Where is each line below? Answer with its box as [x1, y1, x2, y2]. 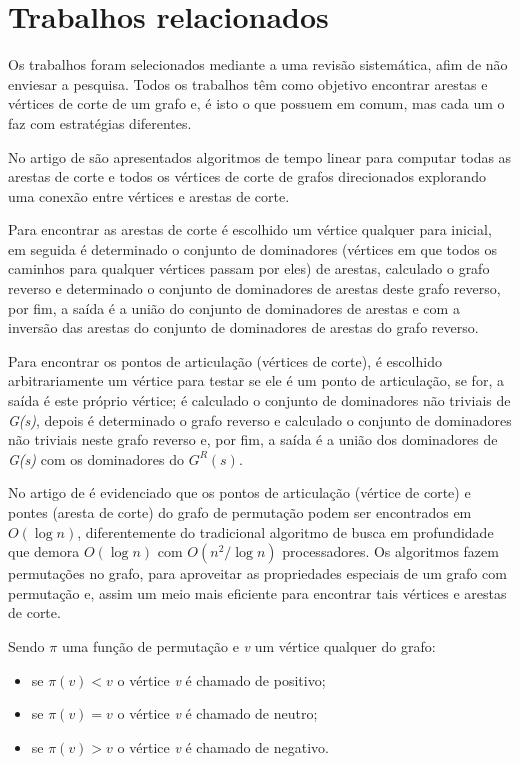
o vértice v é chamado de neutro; [117, 703, 318, 724]
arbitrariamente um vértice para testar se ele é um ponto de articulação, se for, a [8, 370, 504, 391]
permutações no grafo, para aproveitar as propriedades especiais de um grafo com [8, 563, 507, 584]
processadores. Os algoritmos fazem [282, 541, 499, 562]
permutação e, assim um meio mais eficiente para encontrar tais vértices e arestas [8, 582, 507, 603]
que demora [8, 541, 80, 562]
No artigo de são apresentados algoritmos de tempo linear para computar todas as [8, 146, 512, 167]
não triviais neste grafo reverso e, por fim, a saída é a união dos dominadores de [8, 429, 498, 450]
